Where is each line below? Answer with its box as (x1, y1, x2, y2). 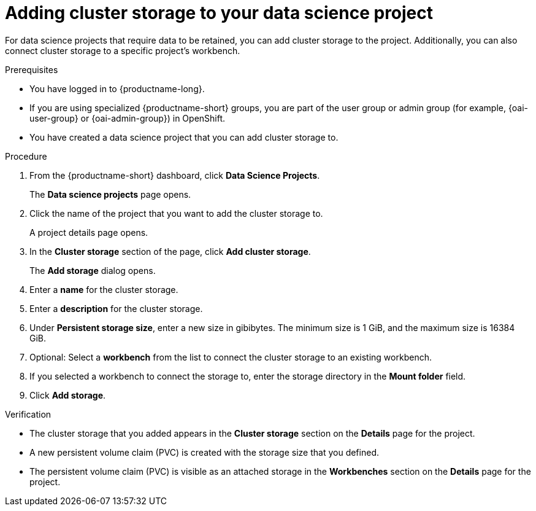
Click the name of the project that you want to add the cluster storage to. (29, 208, 323, 219)
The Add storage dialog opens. (29, 265, 156, 276)
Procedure (5, 150, 47, 162)
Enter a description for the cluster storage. (29, 303, 203, 314)
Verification (5, 408, 52, 419)
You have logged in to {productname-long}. (29, 83, 205, 94)
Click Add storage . (29, 389, 106, 400)
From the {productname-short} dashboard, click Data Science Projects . (29, 170, 320, 181)
